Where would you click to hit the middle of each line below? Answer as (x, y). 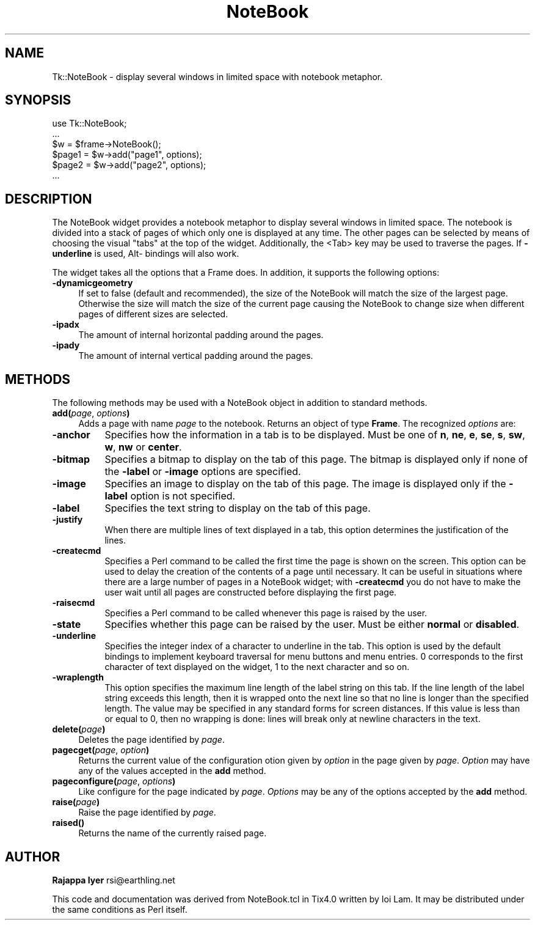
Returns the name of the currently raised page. (173, 833)
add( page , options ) (91, 413)
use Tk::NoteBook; (89, 123)
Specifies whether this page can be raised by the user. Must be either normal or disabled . (312, 625)
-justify (67, 520)
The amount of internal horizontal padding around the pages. (201, 335)
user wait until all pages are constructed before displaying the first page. (251, 592)
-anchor (71, 435)
